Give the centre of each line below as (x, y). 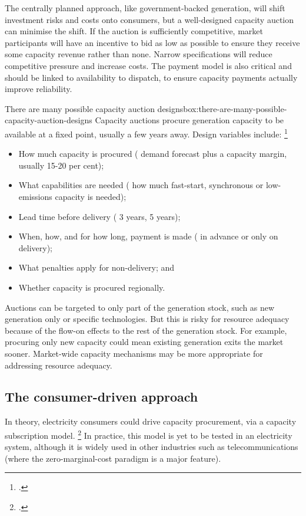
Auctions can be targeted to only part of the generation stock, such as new (140, 307)
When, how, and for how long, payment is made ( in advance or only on (148, 236)
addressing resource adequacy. (59, 365)
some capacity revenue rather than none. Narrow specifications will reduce (139, 54)
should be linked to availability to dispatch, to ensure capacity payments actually (151, 77)
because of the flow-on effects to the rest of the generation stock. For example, (146, 330)
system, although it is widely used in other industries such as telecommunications (152, 447)
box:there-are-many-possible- (235, 108)
